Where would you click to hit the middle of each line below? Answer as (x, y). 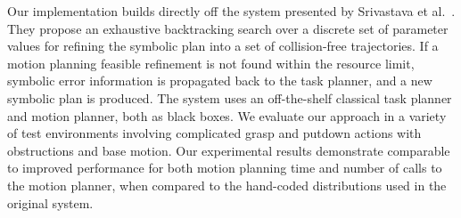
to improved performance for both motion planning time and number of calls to (225, 168)
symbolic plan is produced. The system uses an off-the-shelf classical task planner (230, 97)
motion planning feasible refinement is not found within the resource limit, (211, 63)
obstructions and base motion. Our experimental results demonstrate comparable (229, 150)
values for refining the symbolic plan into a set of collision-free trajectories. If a (223, 46)
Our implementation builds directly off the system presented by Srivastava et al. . (231, 11)
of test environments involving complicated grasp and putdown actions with (214, 133)
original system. (50, 202)
